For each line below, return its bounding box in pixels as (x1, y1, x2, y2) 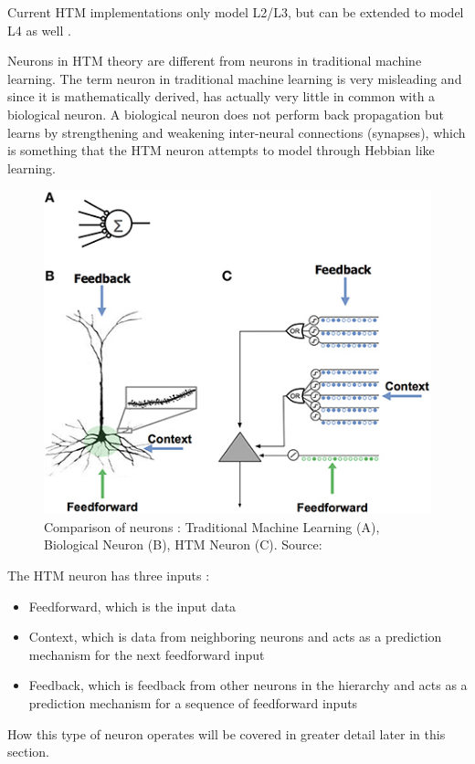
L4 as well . (7, 20, 71, 39)
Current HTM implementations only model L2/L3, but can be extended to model (7, 3, 464, 21)
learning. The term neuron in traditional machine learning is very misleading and (7, 68, 462, 88)
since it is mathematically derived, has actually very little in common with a (7, 87, 436, 106)
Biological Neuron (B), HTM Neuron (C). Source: (44, 535, 322, 554)
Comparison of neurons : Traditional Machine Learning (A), (44, 517, 380, 536)
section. (7, 742, 49, 761)
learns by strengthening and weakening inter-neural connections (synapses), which (7, 122, 466, 141)
